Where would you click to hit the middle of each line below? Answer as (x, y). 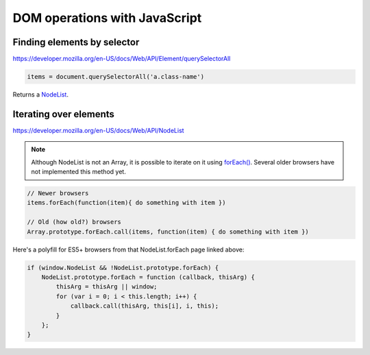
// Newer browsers (58, 193)
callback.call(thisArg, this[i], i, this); (145, 306)
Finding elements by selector (76, 42)
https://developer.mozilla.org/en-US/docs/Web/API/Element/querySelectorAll (122, 59)
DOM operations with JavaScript (107, 18)
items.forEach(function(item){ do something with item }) (126, 203)
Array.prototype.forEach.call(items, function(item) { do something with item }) (168, 232)
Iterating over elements (63, 114)
